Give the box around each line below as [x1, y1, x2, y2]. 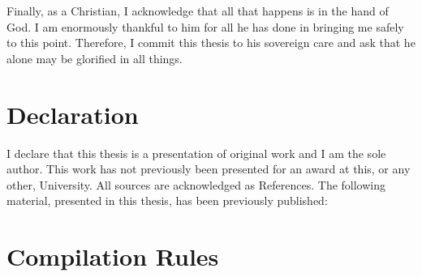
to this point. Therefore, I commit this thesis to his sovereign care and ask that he [6, 34, 416, 51]
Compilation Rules [6, 240, 219, 273]
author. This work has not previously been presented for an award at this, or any [6, 160, 411, 177]
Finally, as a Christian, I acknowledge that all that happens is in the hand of [6, 2, 389, 19]
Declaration [6, 97, 139, 130]
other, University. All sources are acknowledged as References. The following [6, 176, 386, 193]
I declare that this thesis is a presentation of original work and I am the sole [6, 144, 386, 161]
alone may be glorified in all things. [6, 49, 183, 66]
